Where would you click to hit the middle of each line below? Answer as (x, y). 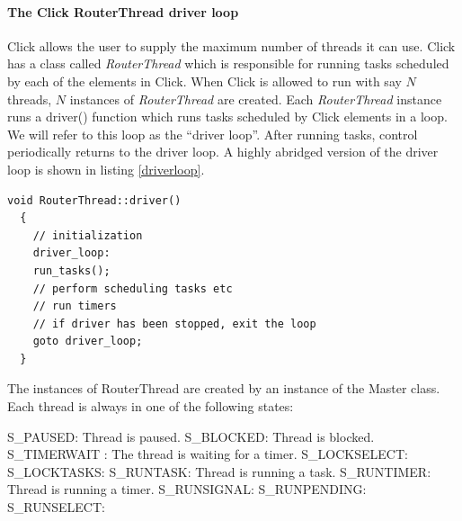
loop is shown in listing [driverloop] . (106, 169)
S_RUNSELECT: (56, 507)
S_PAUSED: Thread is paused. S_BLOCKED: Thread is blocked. (191, 436)
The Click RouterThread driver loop (123, 11)
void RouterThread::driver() (94, 200)
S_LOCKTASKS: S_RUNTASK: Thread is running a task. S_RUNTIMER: (219, 471)
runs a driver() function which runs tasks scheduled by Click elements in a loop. (227, 117)
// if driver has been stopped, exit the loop (174, 323)
